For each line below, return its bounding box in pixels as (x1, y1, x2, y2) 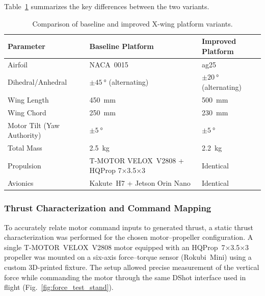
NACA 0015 (89, 59, 128, 69)
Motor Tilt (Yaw (8, 119, 60, 130)
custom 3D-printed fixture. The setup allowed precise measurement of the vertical (4, 262, 259, 272)
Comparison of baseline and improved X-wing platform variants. (32, 18, 233, 29)
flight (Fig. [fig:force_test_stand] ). (4, 282, 114, 292)
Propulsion (8, 160, 41, 170)
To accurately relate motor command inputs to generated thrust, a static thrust (4, 221, 253, 232)
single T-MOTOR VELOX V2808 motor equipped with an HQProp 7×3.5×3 (4, 241, 249, 252)
